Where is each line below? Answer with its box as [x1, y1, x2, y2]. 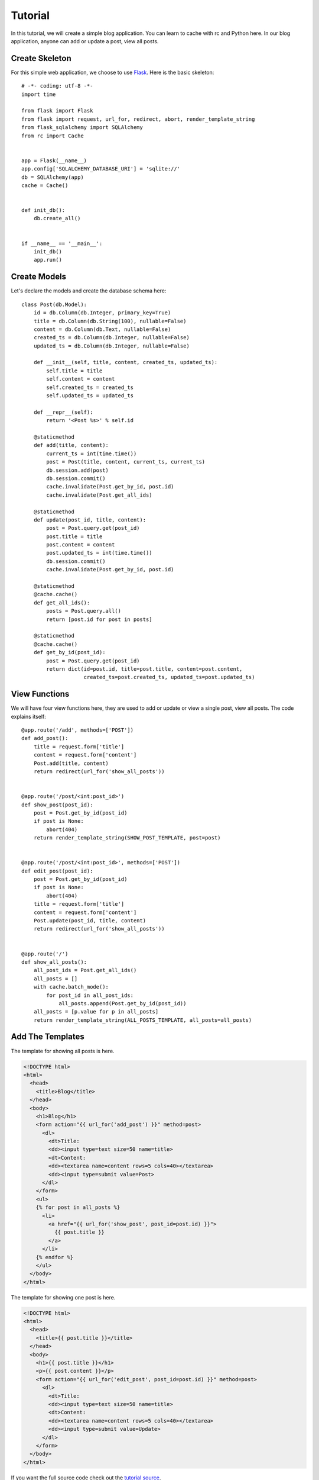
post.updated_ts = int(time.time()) [46, 549, 153, 556]
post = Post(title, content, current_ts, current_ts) [46, 459, 206, 465]
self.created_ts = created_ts [46, 384, 134, 391]
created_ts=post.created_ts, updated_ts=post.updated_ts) [83, 674, 255, 681]
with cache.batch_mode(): [33, 983, 109, 990]
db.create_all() [33, 215, 81, 222]
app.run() [33, 256, 62, 263]
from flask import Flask [21, 107, 93, 114]
